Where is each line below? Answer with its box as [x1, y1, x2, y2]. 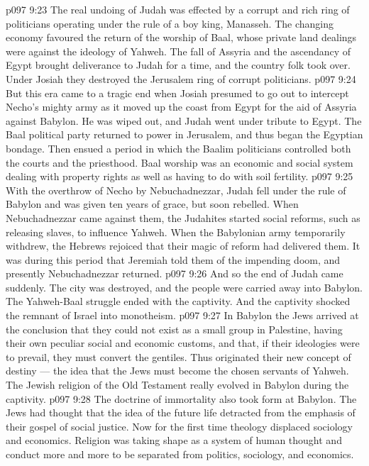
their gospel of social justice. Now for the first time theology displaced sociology [6, 418, 353, 433]
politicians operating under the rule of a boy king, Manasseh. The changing [6, 16, 334, 30]
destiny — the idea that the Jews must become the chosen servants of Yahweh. [6, 363, 349, 378]
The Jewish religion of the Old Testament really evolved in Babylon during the [6, 377, 349, 392]
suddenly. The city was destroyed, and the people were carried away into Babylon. [6, 279, 363, 294]
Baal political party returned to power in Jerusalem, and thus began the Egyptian [6, 127, 363, 142]
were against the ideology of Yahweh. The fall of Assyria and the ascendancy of [6, 43, 351, 58]
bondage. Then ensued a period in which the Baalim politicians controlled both [6, 140, 351, 155]
